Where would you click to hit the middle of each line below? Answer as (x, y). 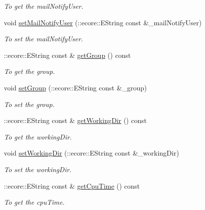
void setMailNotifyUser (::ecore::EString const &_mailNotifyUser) (103, 22)
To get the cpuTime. (34, 202)
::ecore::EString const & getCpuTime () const (72, 185)
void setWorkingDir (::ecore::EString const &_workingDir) (92, 153)
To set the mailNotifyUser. (44, 39)
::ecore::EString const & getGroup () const (67, 55)
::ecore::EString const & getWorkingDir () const (75, 120)
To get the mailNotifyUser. (44, 6)
